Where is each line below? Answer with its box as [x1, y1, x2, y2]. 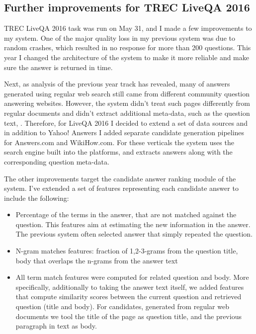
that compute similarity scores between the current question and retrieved [15, 291, 242, 302]
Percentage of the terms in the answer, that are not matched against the [15, 209, 237, 220]
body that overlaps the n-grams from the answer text [15, 255, 178, 265]
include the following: [4, 192, 69, 203]
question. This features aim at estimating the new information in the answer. [15, 219, 251, 229]
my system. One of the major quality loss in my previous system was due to [4, 32, 235, 43]
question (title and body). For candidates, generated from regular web [15, 301, 229, 312]
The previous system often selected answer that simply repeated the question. [15, 229, 253, 239]
